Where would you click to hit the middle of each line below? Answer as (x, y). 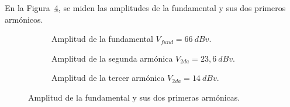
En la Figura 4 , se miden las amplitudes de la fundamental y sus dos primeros (145, 8)
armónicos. (24, 19)
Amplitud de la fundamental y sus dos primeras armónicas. (134, 97)
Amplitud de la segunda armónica (112, 58)
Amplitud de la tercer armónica (108, 78)
